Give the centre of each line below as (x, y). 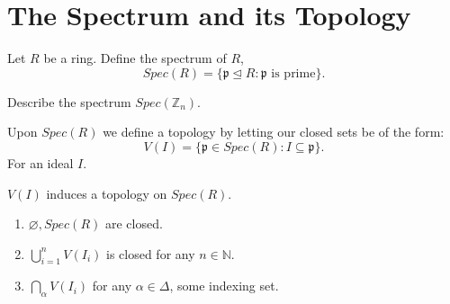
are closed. (134, 224)
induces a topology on (107, 193)
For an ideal (40, 162)
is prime (293, 73)
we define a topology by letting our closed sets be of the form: (274, 132)
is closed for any (151, 253)
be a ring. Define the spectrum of (135, 58)
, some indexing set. (224, 286)
